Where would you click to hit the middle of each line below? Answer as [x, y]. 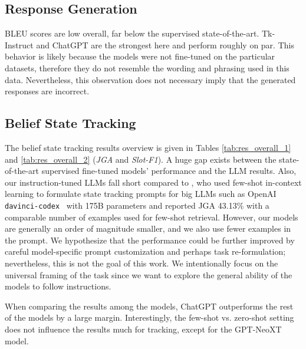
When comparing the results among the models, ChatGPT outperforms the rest [149, 306]
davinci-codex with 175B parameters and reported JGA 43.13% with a [137, 205]
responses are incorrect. [47, 91]
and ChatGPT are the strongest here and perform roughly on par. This [165, 45]
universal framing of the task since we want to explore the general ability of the [149, 274]
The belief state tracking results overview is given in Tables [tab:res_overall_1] [148, 147]
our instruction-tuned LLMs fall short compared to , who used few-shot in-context [153, 182]
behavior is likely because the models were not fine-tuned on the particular [140, 56]
